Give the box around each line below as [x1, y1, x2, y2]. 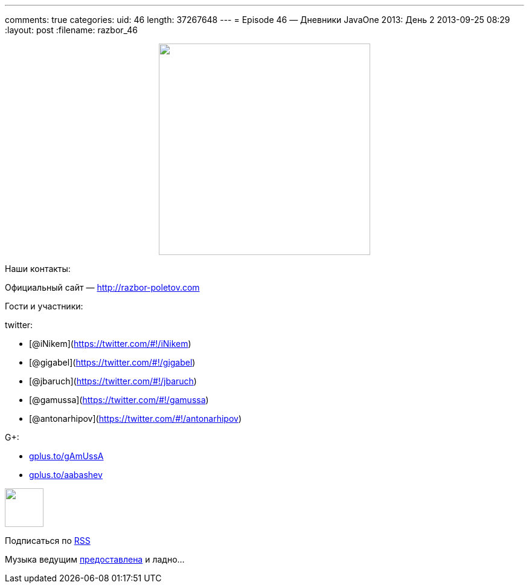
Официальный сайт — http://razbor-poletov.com [5, 282, 200, 292]
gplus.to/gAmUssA [29, 451, 104, 461]
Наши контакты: [5, 263, 71, 274]
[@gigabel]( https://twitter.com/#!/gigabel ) [29, 357, 196, 367]
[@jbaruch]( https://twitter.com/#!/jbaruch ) [29, 376, 197, 386]
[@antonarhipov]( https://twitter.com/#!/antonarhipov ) [29, 413, 242, 424]
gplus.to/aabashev [29, 470, 103, 480]
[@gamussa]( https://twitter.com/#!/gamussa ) [29, 395, 209, 405]
